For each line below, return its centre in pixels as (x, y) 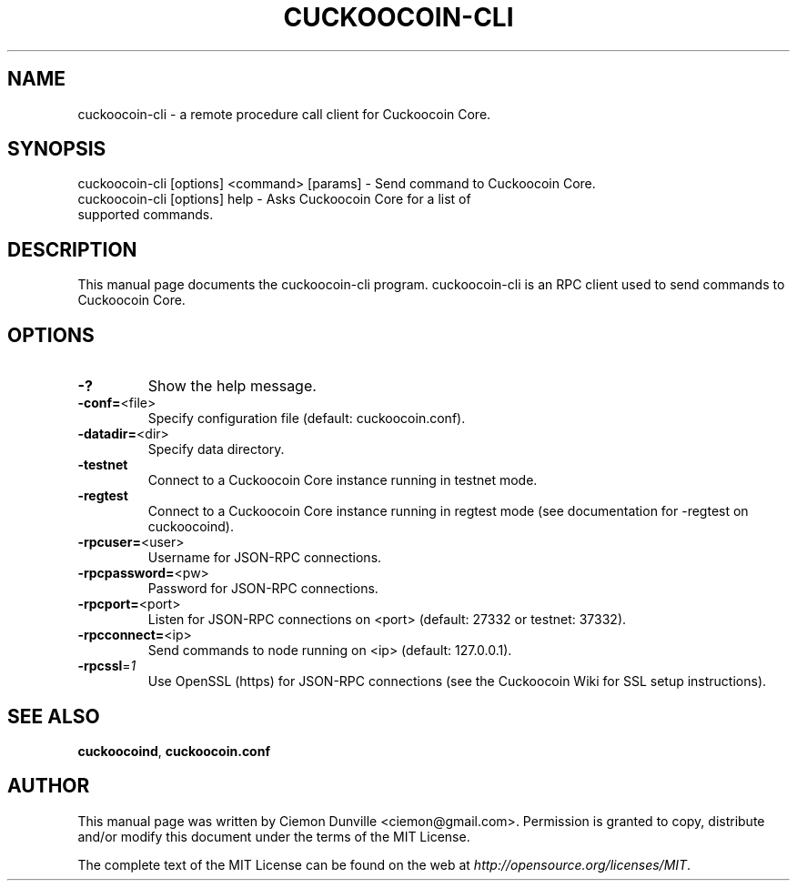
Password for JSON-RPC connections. (263, 589)
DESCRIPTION (72, 249)
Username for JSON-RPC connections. (265, 558)
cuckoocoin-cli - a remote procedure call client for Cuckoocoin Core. (284, 114)
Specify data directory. (216, 449)
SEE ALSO (54, 716)
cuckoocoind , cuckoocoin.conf (174, 751)
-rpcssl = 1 (107, 666)
